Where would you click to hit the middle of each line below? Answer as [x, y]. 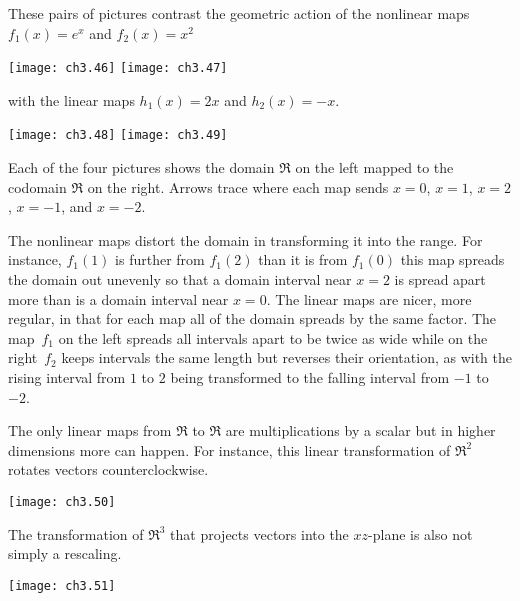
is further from [160, 259]
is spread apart [440, 279]
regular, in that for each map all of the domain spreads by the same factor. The [252, 318]
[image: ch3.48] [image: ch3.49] [118, 135]
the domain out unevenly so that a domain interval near [180, 279]
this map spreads [452, 259]
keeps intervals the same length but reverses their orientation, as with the [287, 357]
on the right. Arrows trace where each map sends [238, 186]
